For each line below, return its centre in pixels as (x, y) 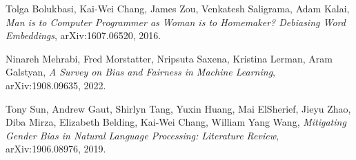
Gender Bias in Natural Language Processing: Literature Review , (142, 135)
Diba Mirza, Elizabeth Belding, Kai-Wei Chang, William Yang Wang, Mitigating (176, 122)
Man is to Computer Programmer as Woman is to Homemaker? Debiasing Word (176, 22)
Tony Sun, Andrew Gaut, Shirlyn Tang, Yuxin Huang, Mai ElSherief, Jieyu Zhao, (178, 108)
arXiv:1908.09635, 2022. (56, 85)
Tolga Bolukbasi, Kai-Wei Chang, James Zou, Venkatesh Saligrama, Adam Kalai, (178, 8)
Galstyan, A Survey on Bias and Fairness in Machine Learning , (140, 72)
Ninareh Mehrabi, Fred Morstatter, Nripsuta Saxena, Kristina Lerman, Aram (169, 58)
